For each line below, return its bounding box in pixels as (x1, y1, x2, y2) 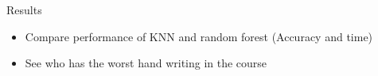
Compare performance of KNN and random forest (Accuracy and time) (25, 28, 373, 44)
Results (6, 2, 42, 17)
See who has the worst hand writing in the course (25, 55, 267, 71)
